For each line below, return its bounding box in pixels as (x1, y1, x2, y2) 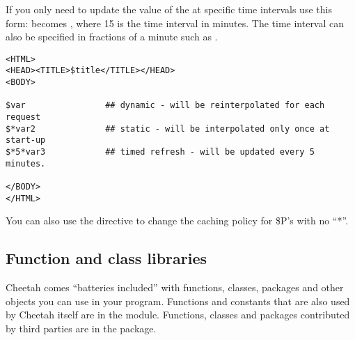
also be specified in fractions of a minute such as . (6, 29, 218, 44)
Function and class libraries (6, 247, 207, 269)
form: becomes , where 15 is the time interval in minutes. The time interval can (6, 15, 345, 30)
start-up (6, 135, 46, 146)
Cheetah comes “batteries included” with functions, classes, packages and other (6, 280, 344, 295)
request (6, 112, 41, 123)
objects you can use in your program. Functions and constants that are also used (6, 293, 350, 308)
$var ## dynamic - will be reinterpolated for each (6, 100, 325, 111)
